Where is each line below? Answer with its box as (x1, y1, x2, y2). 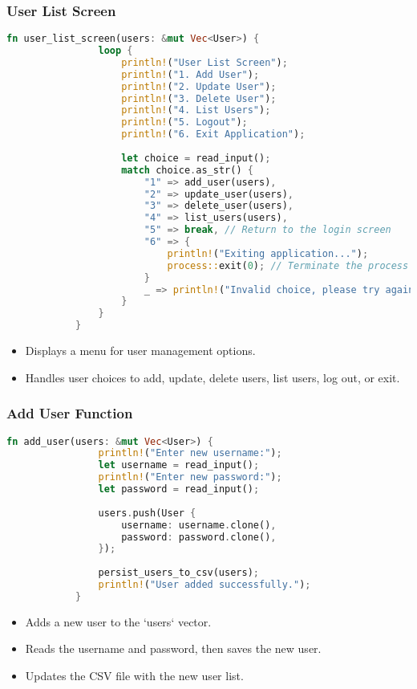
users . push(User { (98, 507, 196, 519)
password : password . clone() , (121, 531, 277, 543)
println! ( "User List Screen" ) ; (121, 56, 288, 68)
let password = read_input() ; (98, 483, 260, 495)
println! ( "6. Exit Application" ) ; (121, 128, 306, 141)
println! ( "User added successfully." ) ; (98, 579, 311, 590)
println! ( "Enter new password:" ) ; (98, 471, 282, 483)
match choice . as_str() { (121, 164, 253, 176)
